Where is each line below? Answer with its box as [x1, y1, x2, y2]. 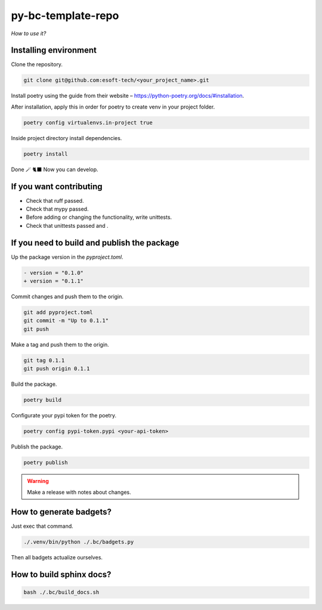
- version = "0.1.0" [23, 269, 83, 276]
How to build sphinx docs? [11, 569, 112, 580]
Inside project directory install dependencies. [11, 134, 122, 141]
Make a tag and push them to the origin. [11, 340, 110, 348]
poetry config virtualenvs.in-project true [23, 119, 153, 126]
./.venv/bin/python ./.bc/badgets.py [23, 538, 134, 546]
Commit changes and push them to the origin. [11, 293, 124, 301]
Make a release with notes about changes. [27, 488, 131, 496]
